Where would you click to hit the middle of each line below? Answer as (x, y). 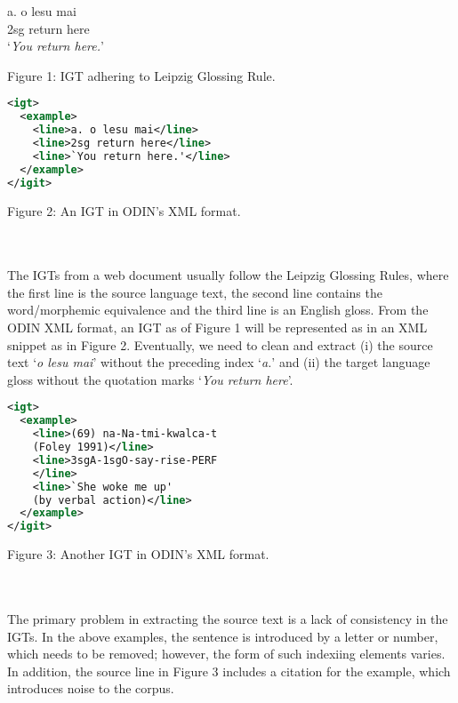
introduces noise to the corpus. (91, 688)
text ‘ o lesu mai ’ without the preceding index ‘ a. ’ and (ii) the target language (219, 362)
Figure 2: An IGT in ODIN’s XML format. (124, 210)
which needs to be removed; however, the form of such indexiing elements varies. (226, 654)
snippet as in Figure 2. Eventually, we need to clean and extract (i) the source (220, 344)
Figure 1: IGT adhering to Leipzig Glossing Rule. (141, 75)
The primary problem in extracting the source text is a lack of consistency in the (228, 618)
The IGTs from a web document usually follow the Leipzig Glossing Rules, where (228, 275)
